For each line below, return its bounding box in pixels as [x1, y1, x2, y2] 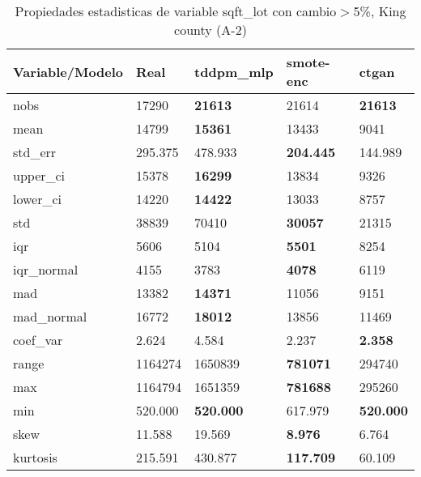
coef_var [13, 330, 63, 349]
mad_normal [13, 307, 87, 326]
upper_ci [13, 166, 66, 185]
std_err [13, 143, 57, 161]
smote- [286, 53, 330, 71]
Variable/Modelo [13, 62, 124, 81]
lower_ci [13, 190, 62, 208]
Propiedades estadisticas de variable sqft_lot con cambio [15, 2, 337, 20]
